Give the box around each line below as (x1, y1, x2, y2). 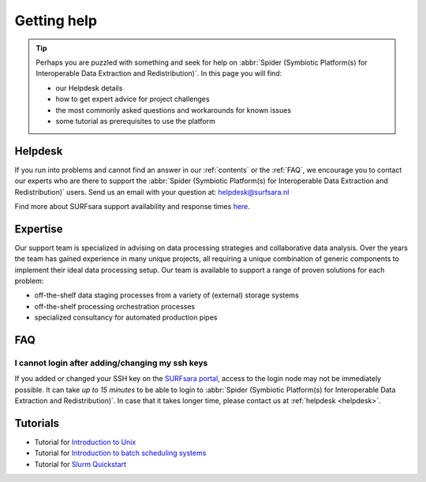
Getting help (14, 12, 98, 29)
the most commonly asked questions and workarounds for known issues (55, 105, 292, 114)
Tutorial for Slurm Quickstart (34, 459, 126, 469)
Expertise (14, 222, 63, 236)
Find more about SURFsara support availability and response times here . (14, 201, 250, 211)
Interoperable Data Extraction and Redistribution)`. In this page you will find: (35, 69, 282, 78)
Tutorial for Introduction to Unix (34, 438, 136, 447)
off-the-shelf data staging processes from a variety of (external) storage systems (34, 290, 299, 300)
